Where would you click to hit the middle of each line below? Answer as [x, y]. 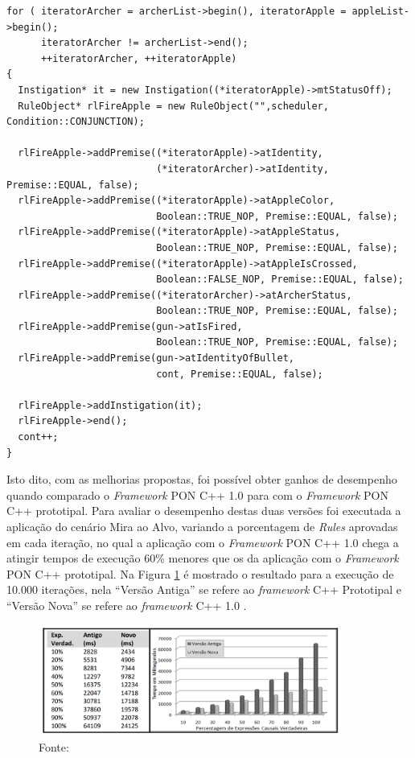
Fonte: [54, 747]
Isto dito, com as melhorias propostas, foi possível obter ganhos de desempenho [202, 479]
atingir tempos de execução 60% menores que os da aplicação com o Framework [203, 558]
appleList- [381, 11]
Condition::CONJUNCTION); [76, 122]
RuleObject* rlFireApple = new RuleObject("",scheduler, [173, 106]
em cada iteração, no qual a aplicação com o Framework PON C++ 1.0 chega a [203, 542]
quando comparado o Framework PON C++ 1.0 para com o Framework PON [197, 494]
